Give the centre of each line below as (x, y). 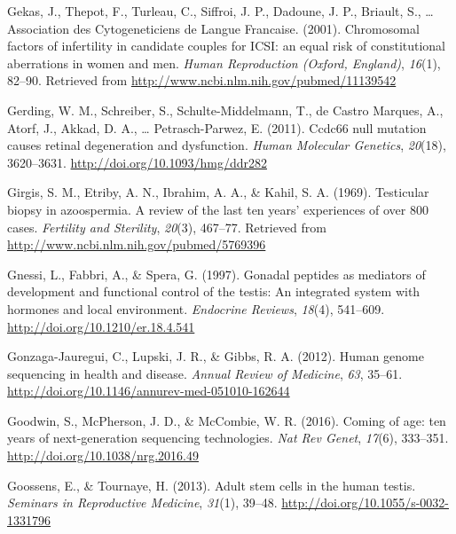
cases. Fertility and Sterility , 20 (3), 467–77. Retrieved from (167, 227)
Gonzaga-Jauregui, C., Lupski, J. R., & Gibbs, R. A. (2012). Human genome (216, 356)
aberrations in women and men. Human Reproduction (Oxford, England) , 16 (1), (224, 63)
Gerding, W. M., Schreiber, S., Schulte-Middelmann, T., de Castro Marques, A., (225, 110)
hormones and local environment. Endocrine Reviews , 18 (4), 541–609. (196, 308)
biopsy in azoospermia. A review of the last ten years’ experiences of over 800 (218, 209)
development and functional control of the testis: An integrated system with (214, 291)
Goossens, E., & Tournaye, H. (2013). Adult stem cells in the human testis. (212, 485)
